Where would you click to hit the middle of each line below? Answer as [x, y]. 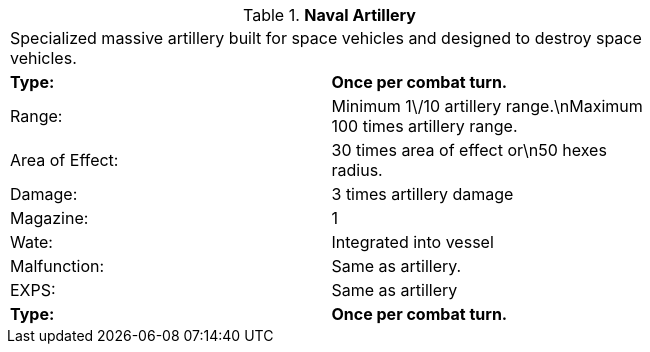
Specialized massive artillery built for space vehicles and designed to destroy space [326, 38]
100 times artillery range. [424, 126]
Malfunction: [57, 266]
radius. [357, 170]
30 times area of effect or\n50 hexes [469, 150]
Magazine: [49, 218]
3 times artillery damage [422, 194]
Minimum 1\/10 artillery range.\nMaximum [487, 106]
